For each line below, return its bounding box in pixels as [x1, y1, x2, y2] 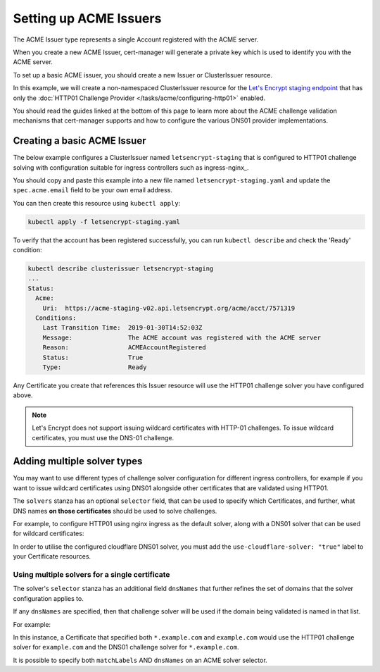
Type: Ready [42, 363, 147, 371]
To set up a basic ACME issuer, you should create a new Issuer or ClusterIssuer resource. [13, 70, 273, 79]
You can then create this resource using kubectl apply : [13, 199, 181, 207]
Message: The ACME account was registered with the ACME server [42, 333, 322, 342]
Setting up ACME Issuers [13, 11, 162, 26]
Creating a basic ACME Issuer [13, 135, 146, 147]
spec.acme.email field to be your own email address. [13, 186, 172, 194]
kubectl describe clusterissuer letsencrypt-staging [27, 265, 214, 273]
